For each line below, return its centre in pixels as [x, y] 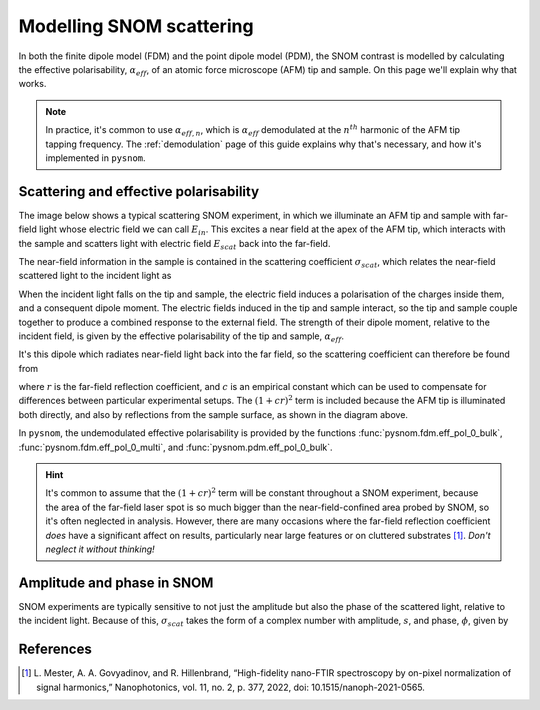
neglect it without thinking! [100, 549]
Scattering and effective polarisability [139, 191]
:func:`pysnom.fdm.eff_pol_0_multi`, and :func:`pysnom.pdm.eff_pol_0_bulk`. [176, 447]
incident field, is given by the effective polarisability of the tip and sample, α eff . [181, 337]
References [55, 649]
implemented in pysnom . [95, 157]
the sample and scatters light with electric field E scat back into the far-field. [174, 244]
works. [32, 84]
